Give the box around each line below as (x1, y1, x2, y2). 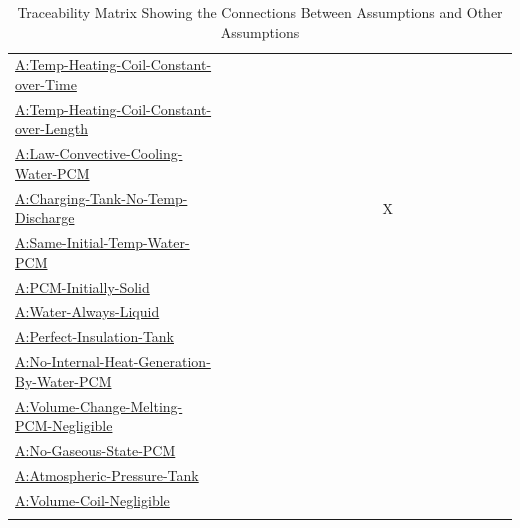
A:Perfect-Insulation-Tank (15, 326, 174, 347)
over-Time (15, 74, 77, 95)
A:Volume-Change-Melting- (15, 395, 183, 416)
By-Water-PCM (15, 370, 112, 391)
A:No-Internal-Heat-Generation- (15, 351, 211, 372)
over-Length (15, 118, 88, 139)
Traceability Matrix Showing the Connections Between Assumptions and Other (17, 2, 503, 22)
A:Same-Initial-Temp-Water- (15, 232, 190, 253)
